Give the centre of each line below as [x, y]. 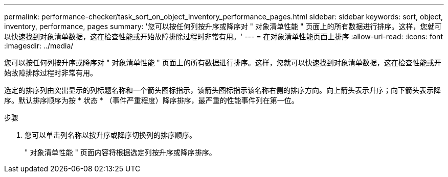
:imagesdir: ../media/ [39, 46]
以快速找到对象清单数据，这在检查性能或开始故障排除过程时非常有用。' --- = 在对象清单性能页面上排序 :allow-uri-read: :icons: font [223, 36]
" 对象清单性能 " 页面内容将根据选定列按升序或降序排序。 [120, 152]
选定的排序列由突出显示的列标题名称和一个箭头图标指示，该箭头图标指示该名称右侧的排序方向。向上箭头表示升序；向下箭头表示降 [222, 90]
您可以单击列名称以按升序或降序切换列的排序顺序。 [110, 135]
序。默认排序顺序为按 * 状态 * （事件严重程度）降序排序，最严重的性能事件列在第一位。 [151, 100]
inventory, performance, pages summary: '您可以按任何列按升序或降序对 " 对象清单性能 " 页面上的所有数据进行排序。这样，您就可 [223, 26]
